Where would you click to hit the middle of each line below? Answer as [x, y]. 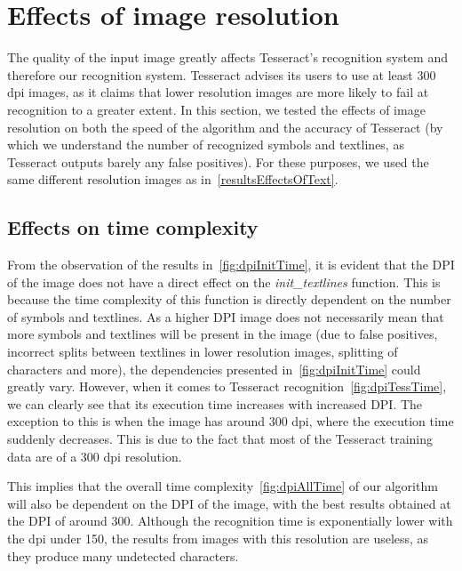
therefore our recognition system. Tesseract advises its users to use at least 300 [222, 74]
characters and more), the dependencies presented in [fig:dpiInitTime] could [214, 369]
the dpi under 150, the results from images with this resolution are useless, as [218, 538]
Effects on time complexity [133, 227]
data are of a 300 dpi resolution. [95, 456]
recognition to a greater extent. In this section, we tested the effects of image [216, 109]
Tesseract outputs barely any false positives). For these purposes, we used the [218, 161]
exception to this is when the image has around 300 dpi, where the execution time [231, 421]
